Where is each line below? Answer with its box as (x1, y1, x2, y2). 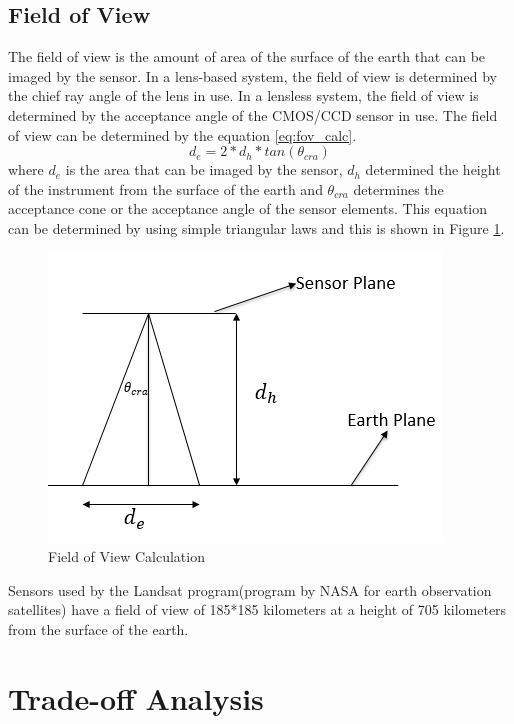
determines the (353, 178, 444, 199)
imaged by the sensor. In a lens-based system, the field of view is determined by (8, 65, 498, 86)
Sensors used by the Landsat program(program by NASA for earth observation (8, 579, 492, 600)
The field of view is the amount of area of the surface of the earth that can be (8, 46, 486, 67)
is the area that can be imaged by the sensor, (65, 159, 343, 180)
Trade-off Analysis (8, 677, 264, 718)
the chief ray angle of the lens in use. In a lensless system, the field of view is (8, 85, 479, 106)
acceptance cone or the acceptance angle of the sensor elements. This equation (8, 198, 488, 219)
